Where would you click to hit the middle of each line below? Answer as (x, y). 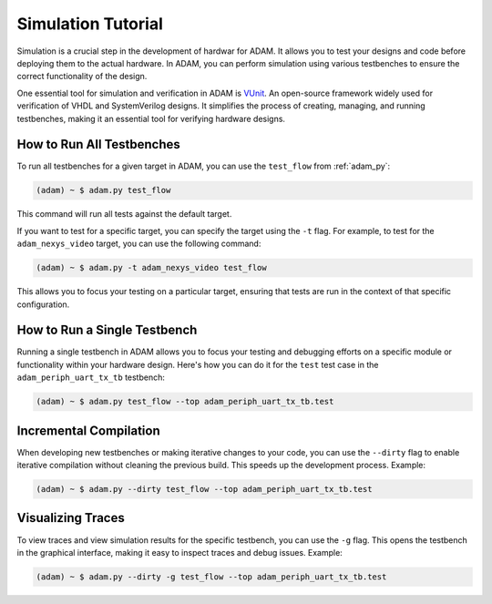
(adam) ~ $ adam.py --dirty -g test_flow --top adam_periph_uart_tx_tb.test (211, 577)
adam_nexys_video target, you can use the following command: (139, 244)
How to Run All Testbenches (99, 144)
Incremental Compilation (88, 430)
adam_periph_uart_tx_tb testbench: (91, 377)
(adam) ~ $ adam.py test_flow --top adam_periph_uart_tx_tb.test (185, 402)
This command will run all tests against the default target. (124, 214)
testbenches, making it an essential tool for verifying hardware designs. (151, 118)
